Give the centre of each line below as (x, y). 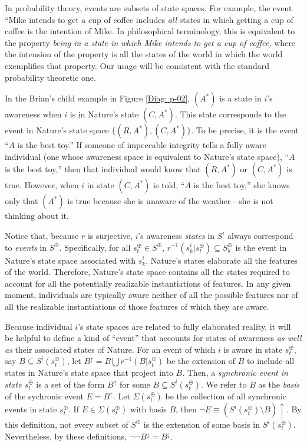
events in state (31, 409)
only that (22, 201)
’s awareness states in (176, 235)
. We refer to (224, 384)
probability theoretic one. (50, 77)
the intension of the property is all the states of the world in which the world (144, 54)
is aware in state (253, 349)
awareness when (33, 114)
